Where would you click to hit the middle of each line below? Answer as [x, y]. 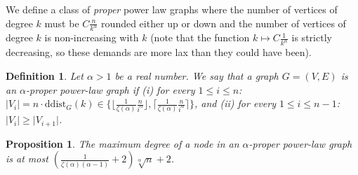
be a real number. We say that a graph [197, 75]
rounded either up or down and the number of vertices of [224, 23]
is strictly [312, 37]
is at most [27, 159]
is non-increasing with [92, 37]
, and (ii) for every [235, 103]
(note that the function [200, 37]
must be [62, 23]
